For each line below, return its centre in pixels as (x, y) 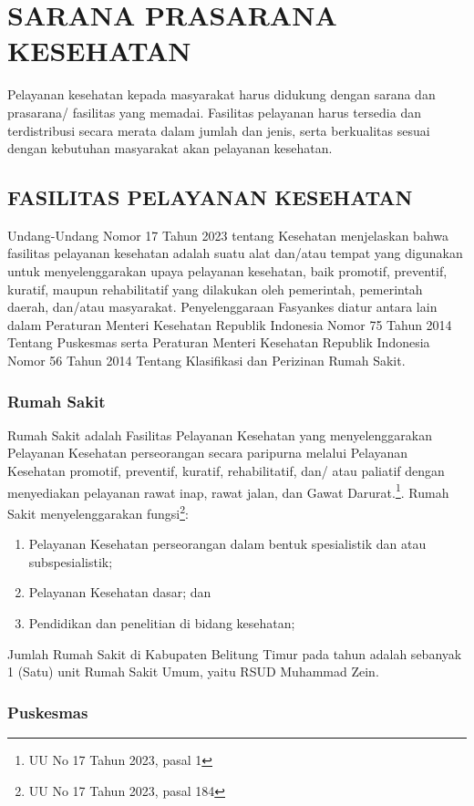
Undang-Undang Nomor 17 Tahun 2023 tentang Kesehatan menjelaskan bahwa (228, 235)
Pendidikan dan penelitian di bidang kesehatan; (162, 622)
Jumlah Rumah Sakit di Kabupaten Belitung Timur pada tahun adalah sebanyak (235, 653)
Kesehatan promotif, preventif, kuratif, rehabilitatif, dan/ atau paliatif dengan (226, 471)
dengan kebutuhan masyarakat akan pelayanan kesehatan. (170, 148)
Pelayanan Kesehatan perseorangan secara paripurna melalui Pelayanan (208, 453)
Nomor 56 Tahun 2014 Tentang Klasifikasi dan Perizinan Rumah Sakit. (206, 361)
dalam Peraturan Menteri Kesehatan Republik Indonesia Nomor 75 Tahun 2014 (230, 324)
